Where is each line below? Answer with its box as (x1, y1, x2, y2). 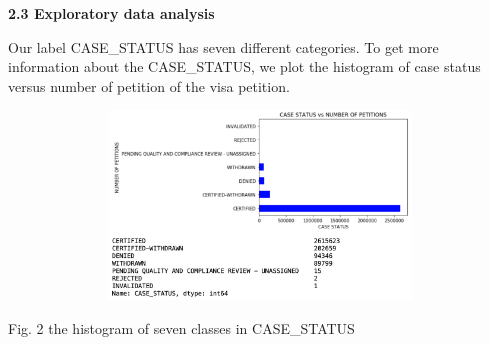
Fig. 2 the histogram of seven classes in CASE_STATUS (8, 318, 355, 339)
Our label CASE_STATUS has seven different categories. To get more (8, 36, 439, 57)
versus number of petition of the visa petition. (8, 75, 290, 96)
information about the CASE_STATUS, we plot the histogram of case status (8, 56, 481, 77)
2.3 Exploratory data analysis (8, 3, 215, 23)
